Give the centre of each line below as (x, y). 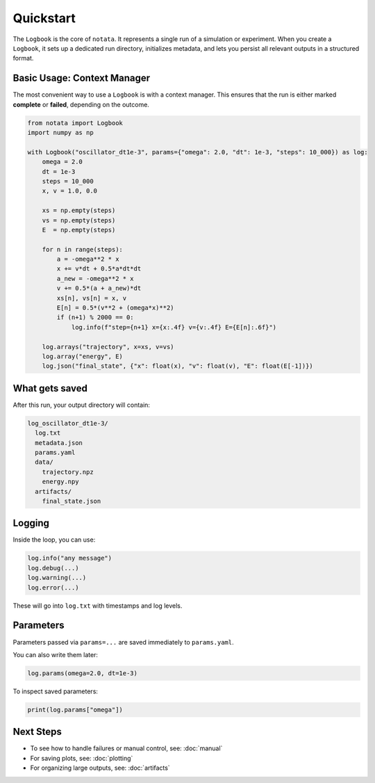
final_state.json (72, 501)
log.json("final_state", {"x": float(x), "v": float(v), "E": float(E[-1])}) (178, 366)
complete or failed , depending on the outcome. (81, 104)
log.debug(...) (53, 568)
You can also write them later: (56, 654)
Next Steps (37, 732)
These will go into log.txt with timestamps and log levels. (98, 606)
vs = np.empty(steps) (79, 220)
